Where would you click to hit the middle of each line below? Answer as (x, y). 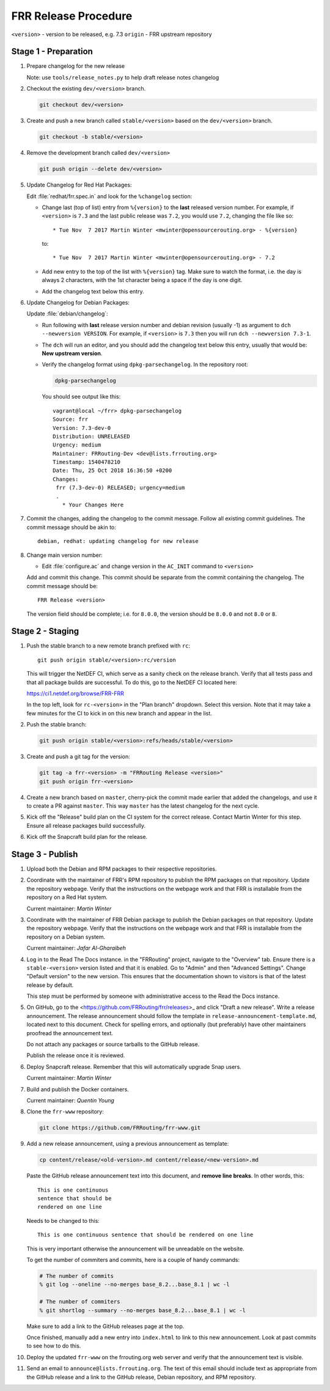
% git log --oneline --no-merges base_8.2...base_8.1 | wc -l (134, 1285)
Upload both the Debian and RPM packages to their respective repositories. (122, 869)
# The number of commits (77, 1276)
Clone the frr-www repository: (65, 1112)
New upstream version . (72, 353)
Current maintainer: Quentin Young (70, 1100)
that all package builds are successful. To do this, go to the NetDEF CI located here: (132, 682)
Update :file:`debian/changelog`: (67, 314)
